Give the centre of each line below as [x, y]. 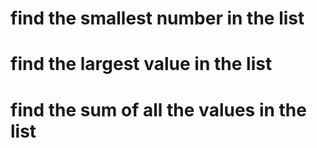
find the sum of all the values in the [158, 109]
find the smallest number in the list [157, 18]
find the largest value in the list [141, 64]
